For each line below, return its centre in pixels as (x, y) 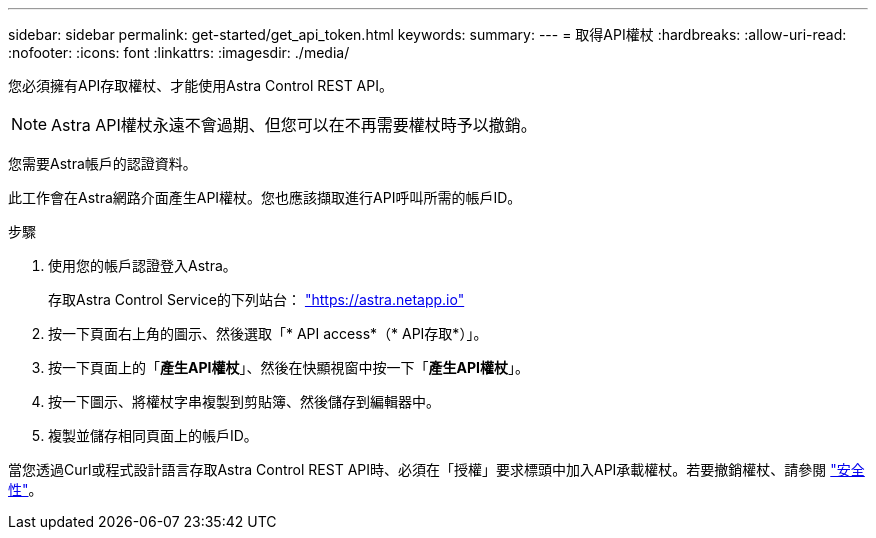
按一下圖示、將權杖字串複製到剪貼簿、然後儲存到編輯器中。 (244, 401)
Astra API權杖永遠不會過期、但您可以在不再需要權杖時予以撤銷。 (294, 125)
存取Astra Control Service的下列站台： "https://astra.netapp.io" (256, 299)
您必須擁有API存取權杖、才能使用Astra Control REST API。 (200, 85)
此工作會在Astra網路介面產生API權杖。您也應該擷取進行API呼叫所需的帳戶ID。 (265, 197)
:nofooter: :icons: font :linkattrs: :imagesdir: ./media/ (179, 52)
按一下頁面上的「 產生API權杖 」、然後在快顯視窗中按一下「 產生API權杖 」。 (288, 367)
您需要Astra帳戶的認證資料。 (102, 163)
